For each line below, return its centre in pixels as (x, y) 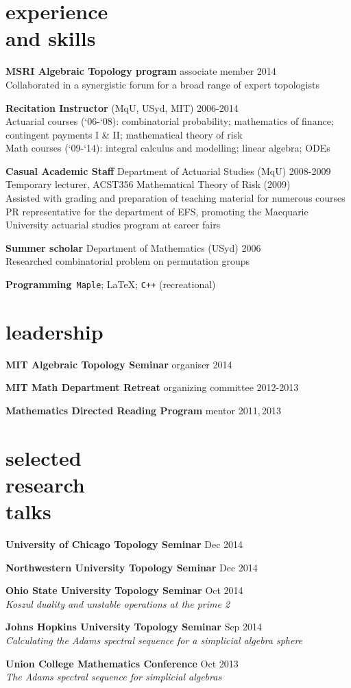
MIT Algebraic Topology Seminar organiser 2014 (119, 364)
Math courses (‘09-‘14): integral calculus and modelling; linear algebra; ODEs (168, 148)
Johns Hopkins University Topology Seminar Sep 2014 (134, 627)
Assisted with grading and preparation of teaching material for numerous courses (175, 198)
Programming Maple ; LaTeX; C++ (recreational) (111, 284)
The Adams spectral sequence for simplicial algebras (114, 677)
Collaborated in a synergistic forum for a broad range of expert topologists (162, 84)
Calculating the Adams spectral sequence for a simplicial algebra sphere (154, 640)
